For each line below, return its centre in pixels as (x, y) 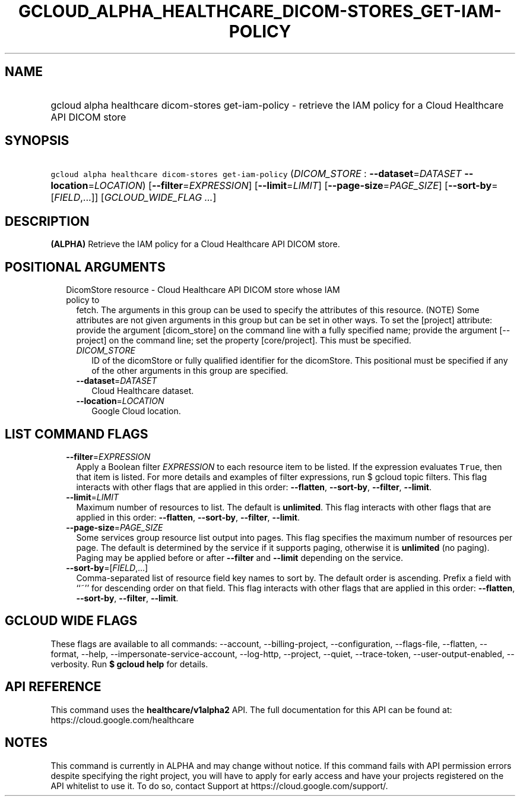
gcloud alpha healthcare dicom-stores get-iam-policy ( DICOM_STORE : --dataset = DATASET (256, 174)
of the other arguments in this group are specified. (190, 371)
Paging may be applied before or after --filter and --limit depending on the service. (240, 557)
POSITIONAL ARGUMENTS (85, 267)
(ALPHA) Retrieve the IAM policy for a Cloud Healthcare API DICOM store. (195, 244)
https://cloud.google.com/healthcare (122, 720)
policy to (83, 300)
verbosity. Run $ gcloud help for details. (129, 664)
